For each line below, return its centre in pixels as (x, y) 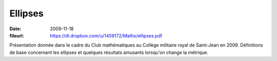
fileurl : (17, 35)
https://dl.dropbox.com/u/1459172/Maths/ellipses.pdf (106, 35)
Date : (15, 29)
